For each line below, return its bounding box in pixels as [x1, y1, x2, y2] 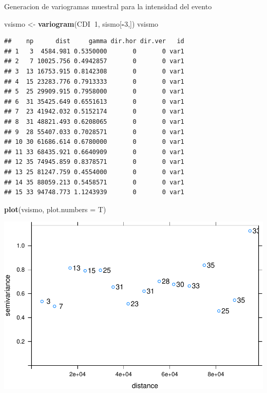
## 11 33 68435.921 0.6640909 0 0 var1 [4, 148, 184, 156]
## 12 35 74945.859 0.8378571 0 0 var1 [4, 158, 184, 166]
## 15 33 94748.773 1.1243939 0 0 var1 [4, 189, 184, 196]
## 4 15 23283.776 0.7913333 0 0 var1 [4, 78, 184, 85]
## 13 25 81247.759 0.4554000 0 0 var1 [4, 168, 184, 176]
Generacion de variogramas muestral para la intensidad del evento [4, 1, 212, 11]
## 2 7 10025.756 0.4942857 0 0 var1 [4, 58, 184, 65]
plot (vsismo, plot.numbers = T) [4, 203, 106, 214]
